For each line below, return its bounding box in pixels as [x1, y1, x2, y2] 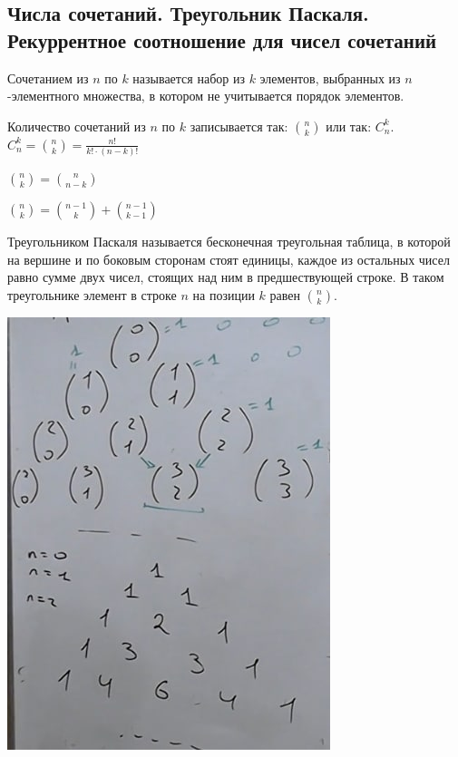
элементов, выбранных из [259, 68, 401, 87]
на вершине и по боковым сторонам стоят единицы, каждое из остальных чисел [7, 249, 450, 268]
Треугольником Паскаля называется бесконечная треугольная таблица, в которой [7, 232, 451, 251]
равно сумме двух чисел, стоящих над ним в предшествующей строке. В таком [7, 267, 444, 286]
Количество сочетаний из [7, 116, 146, 135]
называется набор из [132, 68, 245, 87]
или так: [326, 116, 372, 135]
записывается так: [190, 116, 288, 135]
